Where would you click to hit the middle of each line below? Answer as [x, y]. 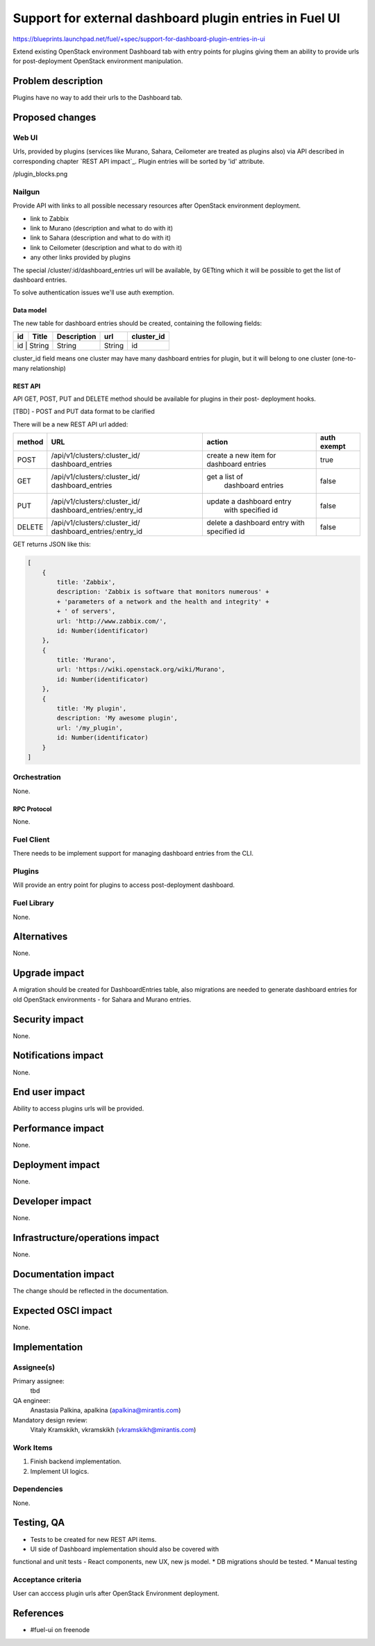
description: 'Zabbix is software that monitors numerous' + [163, 592]
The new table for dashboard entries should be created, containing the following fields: [137, 323]
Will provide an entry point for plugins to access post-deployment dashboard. [124, 885]
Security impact [48, 1019]
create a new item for [241, 456]
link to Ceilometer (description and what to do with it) [106, 247]
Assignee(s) [34, 1367]
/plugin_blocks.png [40, 174]
